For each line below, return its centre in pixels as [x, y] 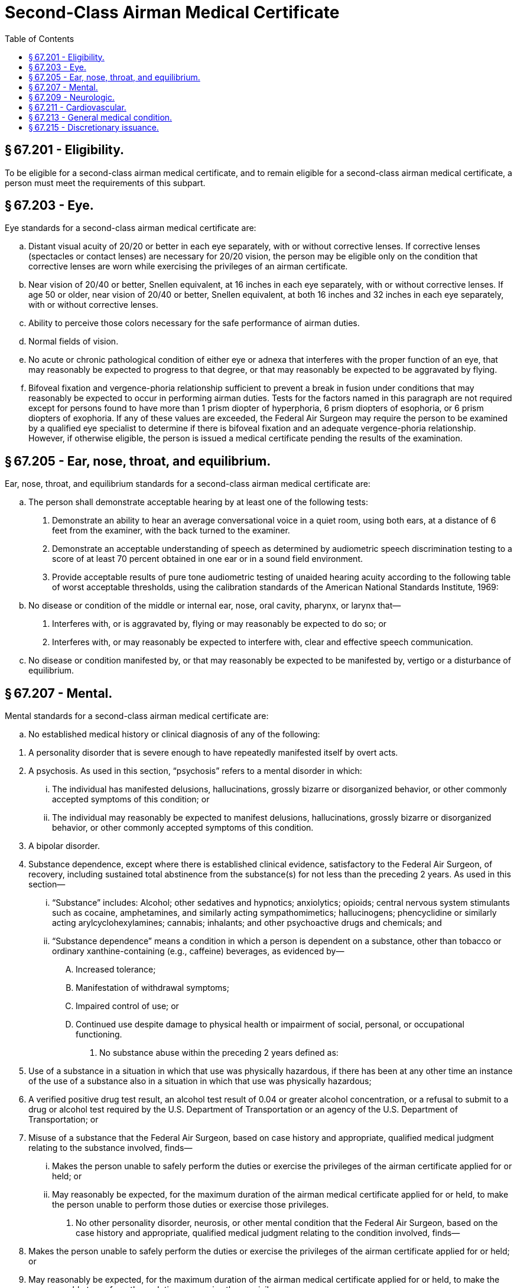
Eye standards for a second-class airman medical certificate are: [131, 228]
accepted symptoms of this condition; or [131, 799]
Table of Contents [40, 38]
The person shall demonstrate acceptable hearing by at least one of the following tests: [198, 502]
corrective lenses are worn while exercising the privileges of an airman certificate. [188, 266]
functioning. [99, 1035]
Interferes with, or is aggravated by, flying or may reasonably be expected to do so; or [220, 624]
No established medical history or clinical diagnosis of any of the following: [174, 734]
